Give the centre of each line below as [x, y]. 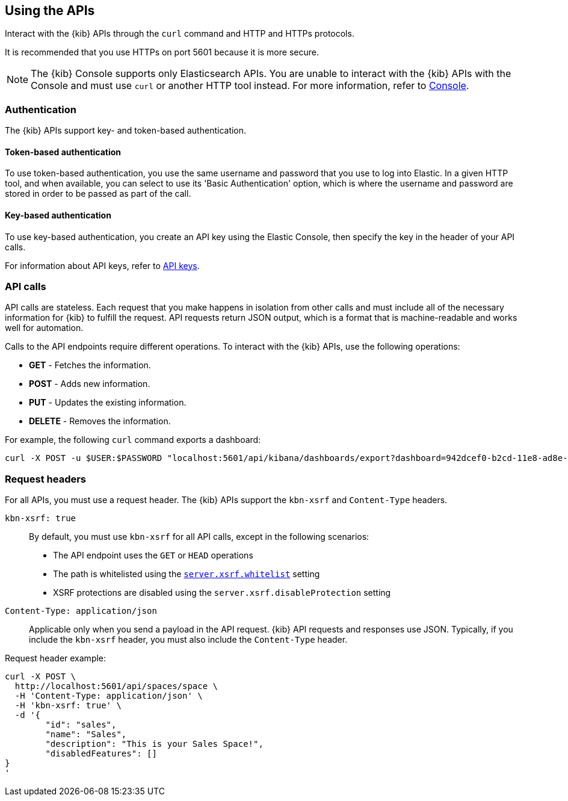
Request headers [46, 479]
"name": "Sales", [86, 735]
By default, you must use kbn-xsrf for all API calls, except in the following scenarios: [199, 537]
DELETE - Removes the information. [100, 421]
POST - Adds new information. [90, 384]
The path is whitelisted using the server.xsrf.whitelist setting [187, 574]
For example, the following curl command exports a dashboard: [133, 440]
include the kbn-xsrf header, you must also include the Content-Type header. [188, 640]
